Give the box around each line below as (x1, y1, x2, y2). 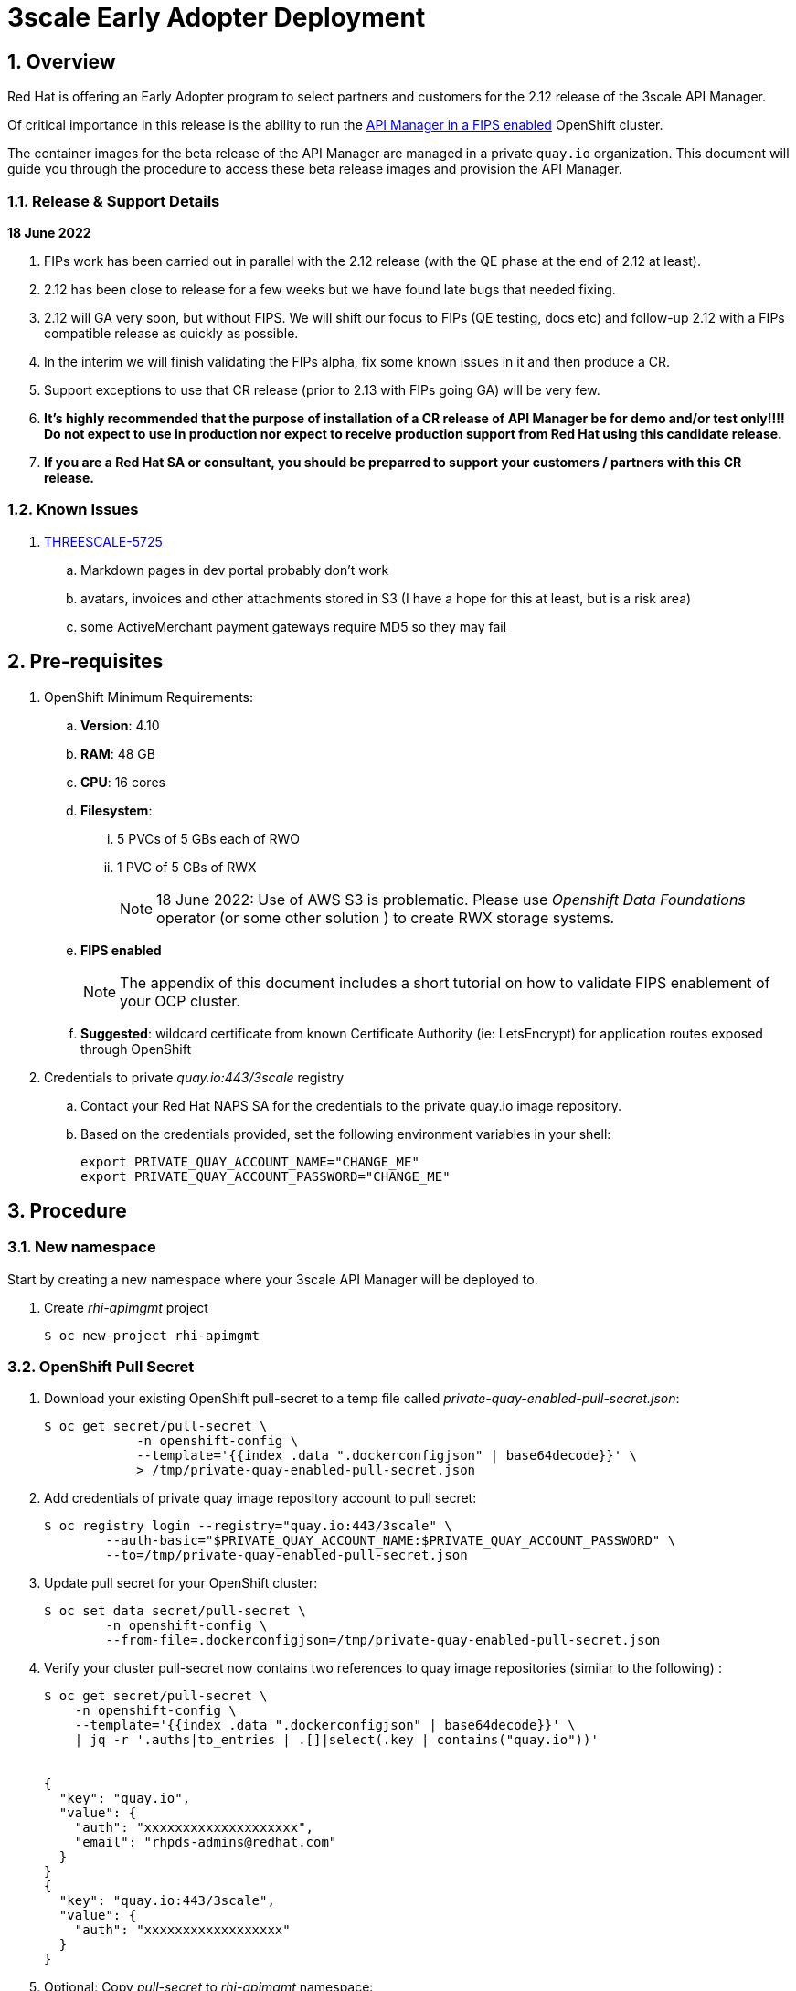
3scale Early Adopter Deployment (7, 2, 426, 33)
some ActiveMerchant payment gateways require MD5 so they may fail (80, 618, 507, 634)
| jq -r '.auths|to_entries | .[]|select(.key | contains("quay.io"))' (74, 1732, 599, 1748)
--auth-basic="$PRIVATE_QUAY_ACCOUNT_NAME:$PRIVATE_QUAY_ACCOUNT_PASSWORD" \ (105, 1533, 676, 1549)
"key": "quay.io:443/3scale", (58, 1893, 275, 1909)
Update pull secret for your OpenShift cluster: (44, 1575, 318, 1592)
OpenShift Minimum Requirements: (44, 688, 253, 705)
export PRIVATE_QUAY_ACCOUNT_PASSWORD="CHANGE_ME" (80, 1168, 451, 1184)
